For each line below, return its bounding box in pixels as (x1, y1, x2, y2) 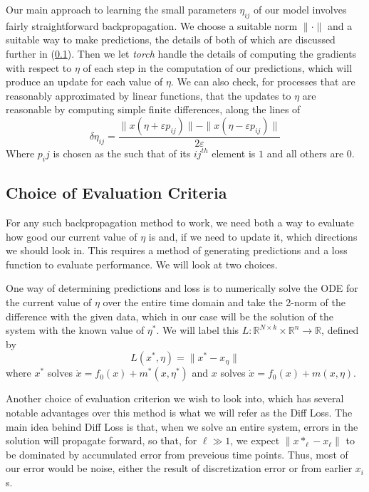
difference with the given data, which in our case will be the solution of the (6, 308, 333, 323)
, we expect (230, 433, 280, 448)
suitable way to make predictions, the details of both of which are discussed (6, 32, 336, 47)
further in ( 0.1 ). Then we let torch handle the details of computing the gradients (6, 46, 357, 61)
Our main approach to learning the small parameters (6, 2, 237, 16)
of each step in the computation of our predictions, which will (83, 60, 353, 75)
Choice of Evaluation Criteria (6, 182, 227, 204)
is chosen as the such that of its (53, 145, 191, 160)
